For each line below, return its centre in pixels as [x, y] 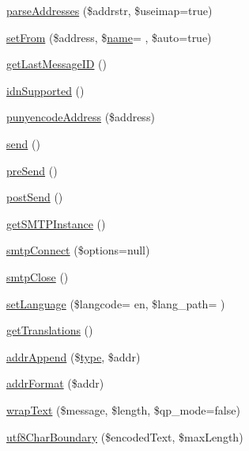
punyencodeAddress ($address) [81, 117]
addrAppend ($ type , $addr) [74, 356]
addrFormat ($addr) [55, 383]
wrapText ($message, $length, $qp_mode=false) [123, 409]
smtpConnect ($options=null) [78, 250]
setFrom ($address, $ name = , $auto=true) [109, 37]
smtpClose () [38, 276]
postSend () [35, 197]
